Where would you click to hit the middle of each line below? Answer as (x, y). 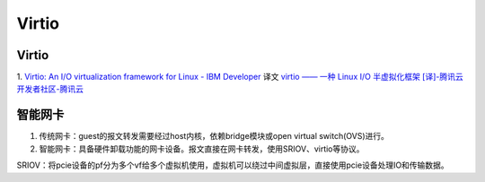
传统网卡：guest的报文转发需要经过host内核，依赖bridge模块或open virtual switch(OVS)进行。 (214, 136)
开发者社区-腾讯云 (50, 89)
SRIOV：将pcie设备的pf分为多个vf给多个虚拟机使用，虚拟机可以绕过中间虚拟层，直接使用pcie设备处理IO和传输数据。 (233, 165)
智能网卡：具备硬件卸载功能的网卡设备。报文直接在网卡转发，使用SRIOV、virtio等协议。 (202, 149)
